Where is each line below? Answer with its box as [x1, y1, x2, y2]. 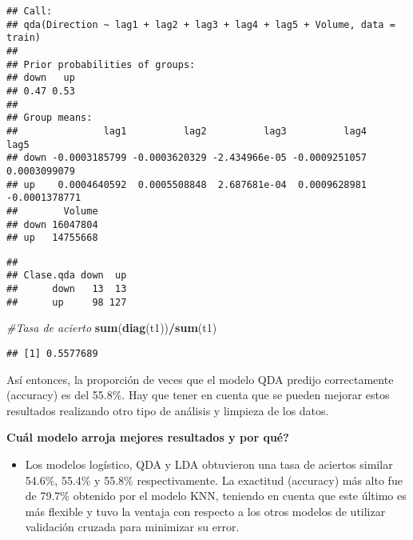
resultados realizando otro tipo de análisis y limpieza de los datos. [6, 402, 329, 418]
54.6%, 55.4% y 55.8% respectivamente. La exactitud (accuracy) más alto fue [25, 471, 403, 488]
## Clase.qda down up [6, 270, 127, 282]
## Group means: [6, 112, 93, 124]
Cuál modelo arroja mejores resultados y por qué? [6, 429, 289, 446]
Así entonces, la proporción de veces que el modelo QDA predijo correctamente [6, 370, 394, 387]
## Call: [6, 6, 53, 17]
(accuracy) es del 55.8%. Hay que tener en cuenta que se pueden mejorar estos [6, 386, 390, 403]
